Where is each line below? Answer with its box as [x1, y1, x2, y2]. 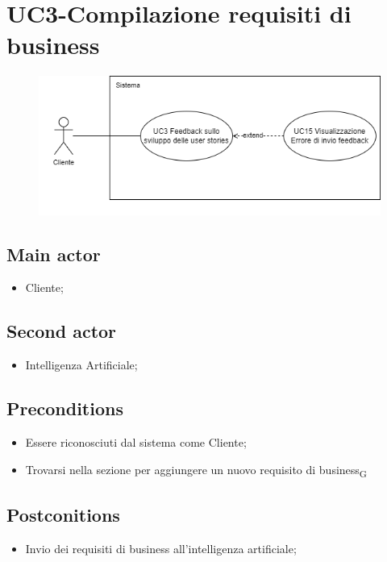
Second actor [6, 318, 117, 343]
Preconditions [6, 396, 123, 421]
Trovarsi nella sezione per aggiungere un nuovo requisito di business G [25, 460, 368, 480]
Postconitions [6, 502, 120, 527]
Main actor [6, 241, 101, 266]
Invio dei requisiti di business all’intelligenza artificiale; [25, 539, 297, 556]
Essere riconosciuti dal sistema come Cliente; [25, 434, 247, 451]
